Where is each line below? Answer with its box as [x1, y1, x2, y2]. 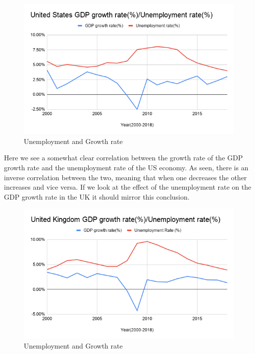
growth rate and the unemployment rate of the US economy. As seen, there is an [4, 162, 249, 172]
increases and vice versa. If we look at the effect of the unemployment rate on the [4, 182, 252, 192]
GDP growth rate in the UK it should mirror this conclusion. [4, 191, 190, 202]
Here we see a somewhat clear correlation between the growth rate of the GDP [4, 152, 243, 163]
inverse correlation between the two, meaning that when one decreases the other [4, 172, 247, 182]
